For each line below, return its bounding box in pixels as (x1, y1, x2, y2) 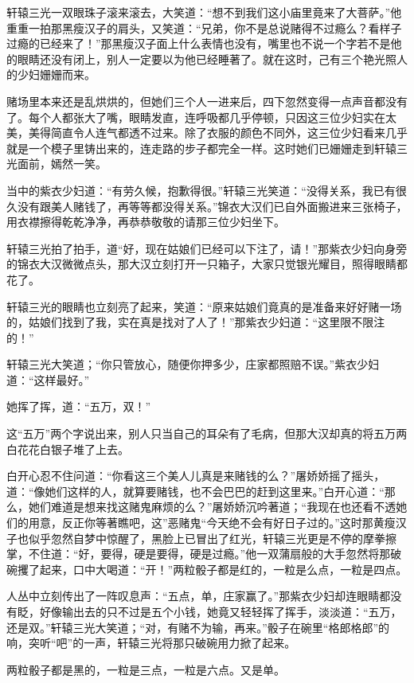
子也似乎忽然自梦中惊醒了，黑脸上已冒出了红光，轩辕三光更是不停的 (6, 529, 363, 546)
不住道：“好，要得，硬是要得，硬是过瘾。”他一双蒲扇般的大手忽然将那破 (28, 545, 402, 562)
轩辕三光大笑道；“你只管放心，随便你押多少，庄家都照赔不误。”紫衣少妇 (6, 356, 380, 373)
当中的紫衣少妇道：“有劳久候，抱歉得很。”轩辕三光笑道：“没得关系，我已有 (6, 181, 396, 198)
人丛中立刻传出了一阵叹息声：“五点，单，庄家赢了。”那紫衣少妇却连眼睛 (6, 587, 380, 604)
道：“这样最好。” (6, 371, 90, 388)
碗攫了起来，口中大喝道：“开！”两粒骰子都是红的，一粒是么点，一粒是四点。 (6, 560, 408, 577)
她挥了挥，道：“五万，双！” (6, 398, 151, 415)
